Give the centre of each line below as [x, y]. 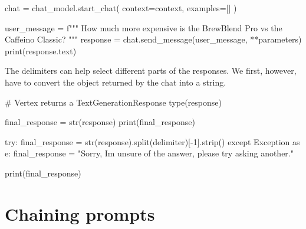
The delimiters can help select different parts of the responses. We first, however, [151, 71]
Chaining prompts [80, 213]
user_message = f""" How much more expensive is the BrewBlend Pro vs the [144, 27]
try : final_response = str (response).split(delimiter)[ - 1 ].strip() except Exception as [152, 141]
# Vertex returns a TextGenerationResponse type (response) [113, 102]
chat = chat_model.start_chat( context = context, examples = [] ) [121, 8]
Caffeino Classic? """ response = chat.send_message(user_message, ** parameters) [153, 39]
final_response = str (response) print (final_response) [100, 122]
